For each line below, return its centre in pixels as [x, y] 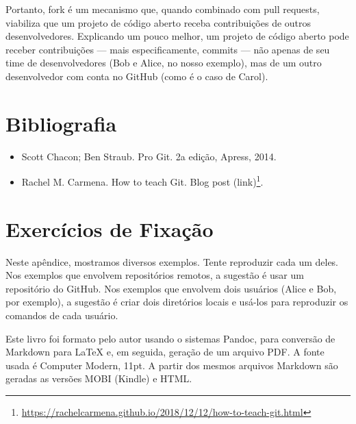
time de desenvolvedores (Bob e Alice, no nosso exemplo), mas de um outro [164, 63]
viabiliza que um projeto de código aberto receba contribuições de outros [158, 22]
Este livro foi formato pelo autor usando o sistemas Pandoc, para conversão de [170, 338]
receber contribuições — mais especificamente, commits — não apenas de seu [168, 49]
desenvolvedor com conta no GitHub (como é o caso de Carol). [137, 76]
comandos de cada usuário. [62, 315]
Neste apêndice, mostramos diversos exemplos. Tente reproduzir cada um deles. [172, 261]
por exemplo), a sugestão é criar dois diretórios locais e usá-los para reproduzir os [177, 302]
